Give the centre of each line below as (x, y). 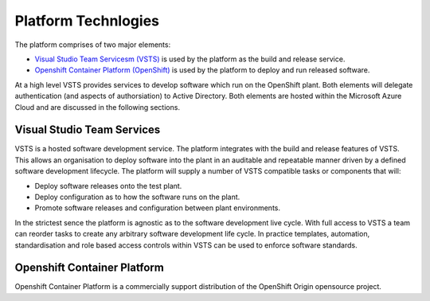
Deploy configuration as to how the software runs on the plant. (137, 197)
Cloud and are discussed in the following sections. (98, 107)
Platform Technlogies (87, 21)
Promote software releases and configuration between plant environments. (158, 208)
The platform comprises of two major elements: (93, 45)
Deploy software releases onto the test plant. (108, 186)
